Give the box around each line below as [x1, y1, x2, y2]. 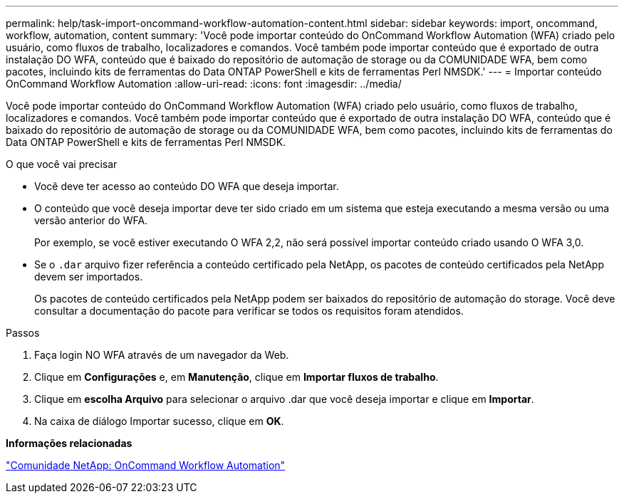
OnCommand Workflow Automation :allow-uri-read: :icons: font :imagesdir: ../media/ [6, 78, 402, 90]
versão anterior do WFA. [34, 214, 148, 226]
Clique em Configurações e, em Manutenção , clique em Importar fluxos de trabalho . [34, 371, 439, 383]
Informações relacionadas [6, 437, 132, 449]
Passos [6, 327, 40, 339]
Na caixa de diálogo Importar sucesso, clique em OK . [34, 415, 284, 427]
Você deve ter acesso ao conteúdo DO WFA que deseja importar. [34, 180, 339, 192]
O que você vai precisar [6, 158, 118, 170]
